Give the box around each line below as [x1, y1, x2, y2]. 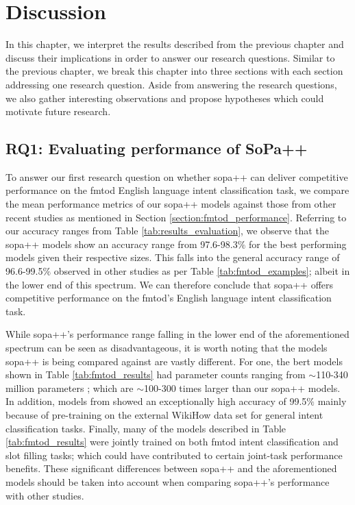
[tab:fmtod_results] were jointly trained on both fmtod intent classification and [5, 434, 339, 449]
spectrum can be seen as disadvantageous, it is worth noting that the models [5, 341, 328, 355]
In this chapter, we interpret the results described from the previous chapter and [5, 37, 344, 51]
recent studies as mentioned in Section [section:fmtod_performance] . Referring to [5, 210, 347, 224]
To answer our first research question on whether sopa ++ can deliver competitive [5, 169, 348, 184]
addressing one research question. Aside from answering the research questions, [5, 77, 337, 91]
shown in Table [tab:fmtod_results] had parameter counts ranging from [5, 367, 306, 382]
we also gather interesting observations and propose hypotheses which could [5, 90, 324, 105]
